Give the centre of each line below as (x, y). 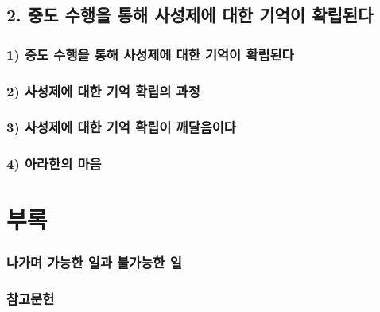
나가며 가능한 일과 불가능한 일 (94, 262)
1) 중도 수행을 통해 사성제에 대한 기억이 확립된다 (150, 54)
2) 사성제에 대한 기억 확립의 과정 (103, 90)
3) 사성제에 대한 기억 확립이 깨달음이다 (121, 127)
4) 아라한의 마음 (54, 164)
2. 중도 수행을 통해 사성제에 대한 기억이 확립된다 (190, 15)
